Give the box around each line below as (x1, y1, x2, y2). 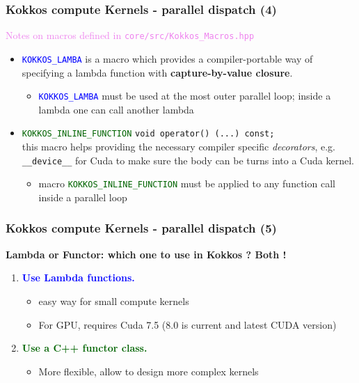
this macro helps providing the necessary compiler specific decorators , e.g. (22, 139, 335, 154)
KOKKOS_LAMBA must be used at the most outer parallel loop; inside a (38, 88, 331, 103)
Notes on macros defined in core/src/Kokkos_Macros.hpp (6, 28, 255, 42)
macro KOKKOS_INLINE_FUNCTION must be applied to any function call (38, 176, 335, 191)
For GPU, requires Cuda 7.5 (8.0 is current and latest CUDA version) (38, 317, 337, 331)
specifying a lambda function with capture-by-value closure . (22, 65, 293, 79)
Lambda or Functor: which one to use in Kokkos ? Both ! (6, 247, 287, 261)
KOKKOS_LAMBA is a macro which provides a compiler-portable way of (22, 51, 313, 65)
